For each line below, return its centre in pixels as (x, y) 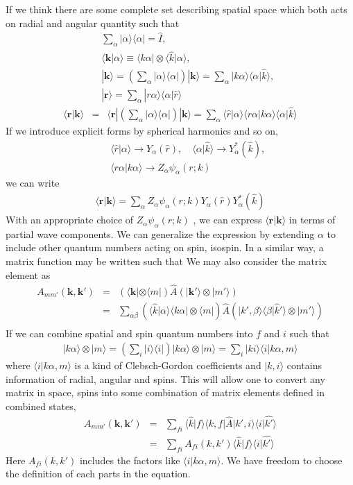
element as (28, 274)
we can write (33, 183)
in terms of (312, 220)
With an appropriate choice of (70, 220)
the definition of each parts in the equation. (98, 474)
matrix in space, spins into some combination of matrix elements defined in (165, 392)
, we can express (227, 220)
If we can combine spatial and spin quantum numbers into (129, 333)
